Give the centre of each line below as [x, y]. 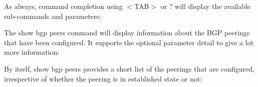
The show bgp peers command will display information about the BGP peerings [127, 33]
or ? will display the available [206, 6]
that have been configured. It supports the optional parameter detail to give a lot [129, 42]
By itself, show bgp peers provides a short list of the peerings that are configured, [129, 68]
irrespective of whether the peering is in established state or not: [103, 78]
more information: [32, 52]
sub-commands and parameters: [53, 16]
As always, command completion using [63, 6]
